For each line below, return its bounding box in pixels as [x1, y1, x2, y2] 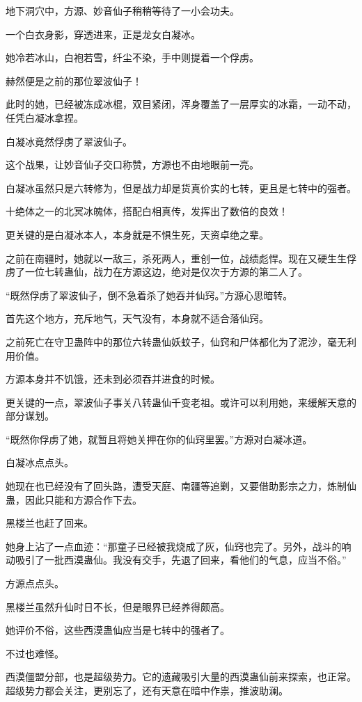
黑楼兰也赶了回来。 [6, 516, 93, 530]
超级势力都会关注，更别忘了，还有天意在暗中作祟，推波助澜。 [6, 683, 288, 697]
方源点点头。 [6, 576, 64, 591]
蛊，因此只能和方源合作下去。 [6, 492, 142, 506]
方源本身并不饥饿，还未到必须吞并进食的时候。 [6, 372, 220, 386]
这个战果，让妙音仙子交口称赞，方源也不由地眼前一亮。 [6, 157, 259, 172]
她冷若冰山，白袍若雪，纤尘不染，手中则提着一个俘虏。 [6, 50, 259, 65]
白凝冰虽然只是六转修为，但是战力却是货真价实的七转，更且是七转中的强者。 [6, 180, 356, 195]
